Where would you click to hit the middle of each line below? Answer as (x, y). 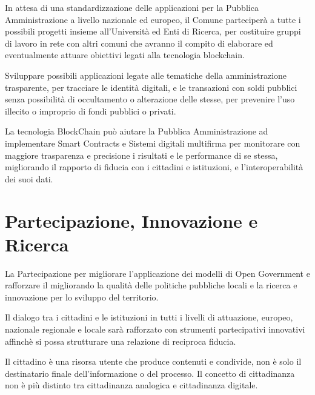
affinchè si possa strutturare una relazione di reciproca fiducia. (121, 341)
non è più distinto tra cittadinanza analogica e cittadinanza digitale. (131, 385)
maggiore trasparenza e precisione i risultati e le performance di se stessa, (141, 155)
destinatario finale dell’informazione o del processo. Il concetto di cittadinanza (150, 373)
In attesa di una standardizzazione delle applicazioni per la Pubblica (132, 7)
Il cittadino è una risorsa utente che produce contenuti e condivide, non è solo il (153, 361)
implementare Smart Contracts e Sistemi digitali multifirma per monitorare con (153, 143)
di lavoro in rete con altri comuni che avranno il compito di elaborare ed (139, 43)
